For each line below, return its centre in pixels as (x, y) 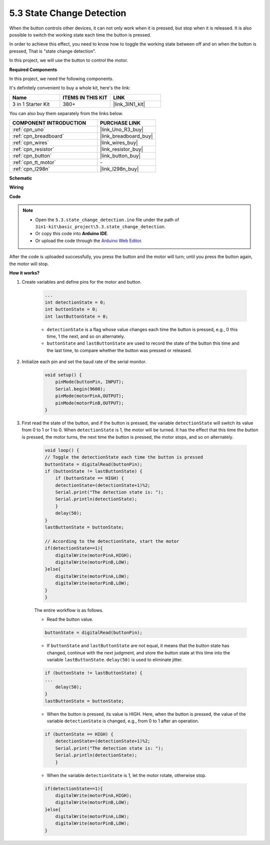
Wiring (16, 187)
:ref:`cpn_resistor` (33, 149)
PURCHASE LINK (120, 123)
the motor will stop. (29, 264)
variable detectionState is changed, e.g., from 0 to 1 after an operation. (123, 721)
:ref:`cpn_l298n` (31, 169)
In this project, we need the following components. (61, 79)
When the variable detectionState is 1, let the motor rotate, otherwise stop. (127, 775)
